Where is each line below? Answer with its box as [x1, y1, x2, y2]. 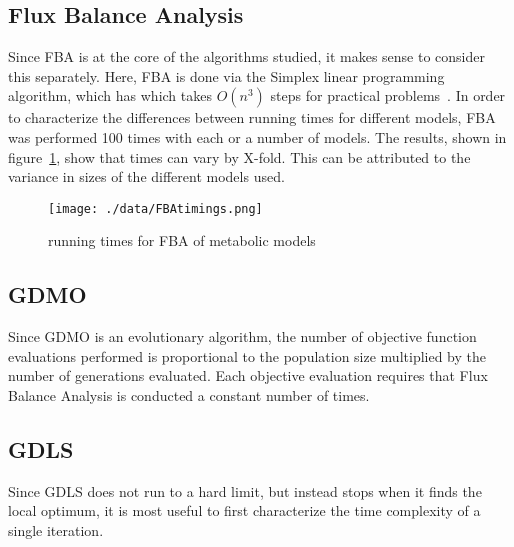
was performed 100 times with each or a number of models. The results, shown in [8, 126, 507, 147]
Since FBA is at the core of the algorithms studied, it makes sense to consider [8, 46, 485, 67]
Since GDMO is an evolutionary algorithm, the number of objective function [8, 326, 477, 347]
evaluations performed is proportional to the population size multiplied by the [8, 345, 487, 366]
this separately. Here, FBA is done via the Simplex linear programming [8, 65, 445, 86]
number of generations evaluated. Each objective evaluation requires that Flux [8, 365, 488, 386]
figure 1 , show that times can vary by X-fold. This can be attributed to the [8, 146, 471, 167]
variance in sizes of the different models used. [8, 166, 285, 187]
